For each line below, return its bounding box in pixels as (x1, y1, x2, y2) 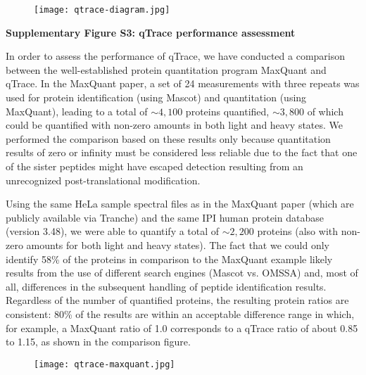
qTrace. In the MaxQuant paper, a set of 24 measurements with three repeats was (6, 76, 360, 91)
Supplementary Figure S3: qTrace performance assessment (6, 25, 296, 39)
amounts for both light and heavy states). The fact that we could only (26, 237, 329, 252)
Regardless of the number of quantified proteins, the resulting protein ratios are (6, 293, 349, 307)
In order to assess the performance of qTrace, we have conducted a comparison (6, 49, 346, 63)
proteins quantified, (185, 103, 270, 118)
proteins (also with (257, 224, 339, 239)
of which (307, 103, 343, 118)
